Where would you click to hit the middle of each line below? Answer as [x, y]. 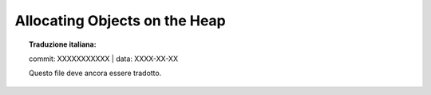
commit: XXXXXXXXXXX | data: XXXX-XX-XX [104, 59]
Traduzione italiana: [63, 44]
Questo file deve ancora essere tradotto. [95, 73]
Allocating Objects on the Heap [121, 21]
